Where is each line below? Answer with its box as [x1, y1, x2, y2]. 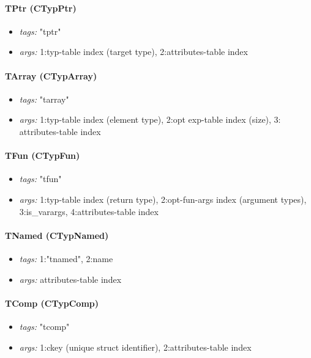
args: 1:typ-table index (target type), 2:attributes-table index [19, 45, 248, 58]
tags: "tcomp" [19, 320, 70, 332]
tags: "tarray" [19, 92, 69, 105]
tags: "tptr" [19, 24, 61, 37]
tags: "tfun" [19, 172, 62, 185]
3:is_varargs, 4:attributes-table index [19, 205, 159, 217]
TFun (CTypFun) [5, 149, 80, 162]
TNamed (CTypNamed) [5, 228, 109, 241]
